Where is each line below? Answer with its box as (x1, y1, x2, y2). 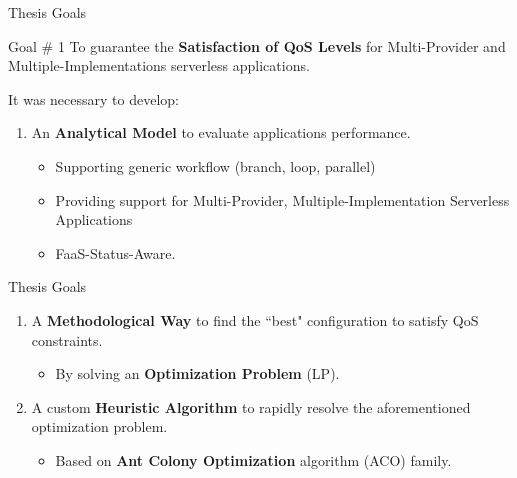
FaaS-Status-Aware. (55, 242, 176, 263)
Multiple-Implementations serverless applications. (8, 55, 310, 76)
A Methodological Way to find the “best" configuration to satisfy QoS (31, 309, 479, 330)
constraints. (31, 329, 103, 350)
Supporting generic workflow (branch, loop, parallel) (55, 155, 376, 176)
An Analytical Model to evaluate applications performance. (31, 122, 411, 143)
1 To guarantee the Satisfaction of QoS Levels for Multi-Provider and (57, 35, 506, 56)
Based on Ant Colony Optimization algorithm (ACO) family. (55, 449, 452, 470)
